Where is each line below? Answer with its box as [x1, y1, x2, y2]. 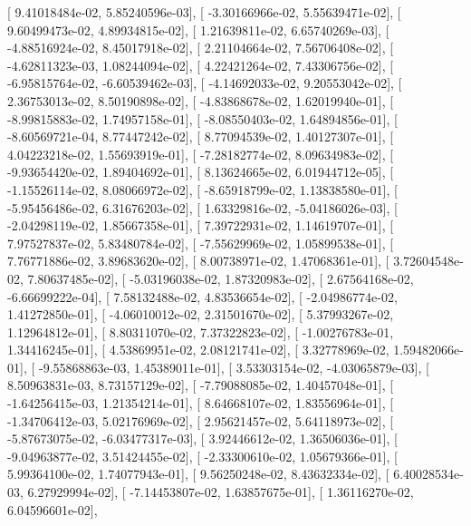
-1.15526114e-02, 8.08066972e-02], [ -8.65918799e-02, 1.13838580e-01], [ [7, 180, 398, 199]
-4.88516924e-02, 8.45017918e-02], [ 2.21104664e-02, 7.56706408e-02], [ [7, 38, 394, 57]
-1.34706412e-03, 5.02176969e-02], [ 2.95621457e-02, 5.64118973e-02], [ [7, 411, 394, 430]
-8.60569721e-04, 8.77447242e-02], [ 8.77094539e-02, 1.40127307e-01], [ [7, 127, 394, 146]
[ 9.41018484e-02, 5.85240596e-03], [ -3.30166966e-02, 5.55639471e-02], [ [7, 3, 401, 21]
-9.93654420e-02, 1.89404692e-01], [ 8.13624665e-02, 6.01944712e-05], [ [7, 162, 394, 181]
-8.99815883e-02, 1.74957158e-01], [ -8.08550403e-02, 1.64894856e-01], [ [7, 109, 398, 128]
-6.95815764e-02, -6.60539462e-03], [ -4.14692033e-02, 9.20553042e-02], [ [7, 73, 402, 93]
